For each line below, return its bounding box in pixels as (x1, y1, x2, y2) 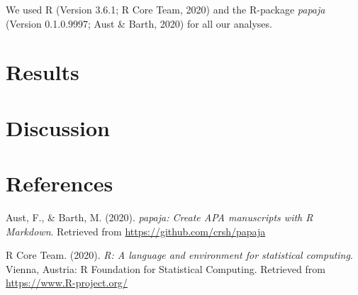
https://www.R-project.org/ (6, 275, 128, 290)
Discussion (6, 113, 110, 142)
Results (6, 57, 79, 87)
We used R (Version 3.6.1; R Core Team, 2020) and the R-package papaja (6, 2, 325, 16)
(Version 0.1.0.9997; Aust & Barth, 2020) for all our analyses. (6, 16, 272, 30)
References (6, 169, 113, 198)
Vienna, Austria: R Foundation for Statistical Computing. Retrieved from (6, 261, 325, 276)
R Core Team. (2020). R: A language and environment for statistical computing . (6, 247, 353, 262)
